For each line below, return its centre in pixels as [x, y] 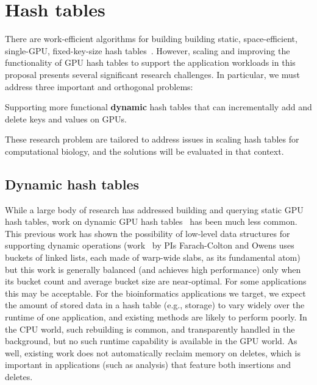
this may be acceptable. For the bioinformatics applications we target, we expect [155, 293]
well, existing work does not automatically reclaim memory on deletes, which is [153, 352]
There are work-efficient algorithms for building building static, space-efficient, [151, 39]
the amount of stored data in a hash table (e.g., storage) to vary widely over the [155, 305]
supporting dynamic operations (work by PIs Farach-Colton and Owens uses [150, 245]
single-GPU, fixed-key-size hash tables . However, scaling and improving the [148, 50]
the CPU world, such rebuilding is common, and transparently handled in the [150, 329]
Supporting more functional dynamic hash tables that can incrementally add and [158, 107]
